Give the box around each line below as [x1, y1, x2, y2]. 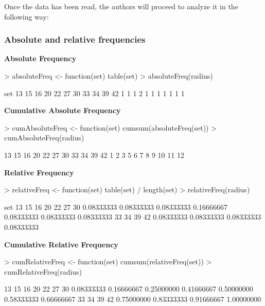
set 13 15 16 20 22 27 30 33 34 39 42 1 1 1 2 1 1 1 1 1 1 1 [4, 87, 185, 98]
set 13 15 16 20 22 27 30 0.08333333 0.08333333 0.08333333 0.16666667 [4, 201, 228, 212]
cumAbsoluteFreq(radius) [4, 132, 84, 143]
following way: [4, 11, 49, 22]
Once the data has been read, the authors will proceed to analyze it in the [4, 1, 238, 11]
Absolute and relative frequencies [4, 33, 146, 46]
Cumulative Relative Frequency [4, 239, 118, 249]
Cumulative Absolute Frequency [4, 105, 121, 116]
